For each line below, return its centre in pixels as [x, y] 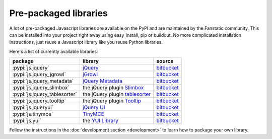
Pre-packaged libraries [59, 13]
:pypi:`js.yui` [27, 121]
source [165, 61]
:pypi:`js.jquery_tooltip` [39, 101]
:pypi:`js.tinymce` [33, 114]
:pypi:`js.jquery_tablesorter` [45, 94]
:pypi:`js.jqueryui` [33, 107]
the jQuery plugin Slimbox [113, 88]
